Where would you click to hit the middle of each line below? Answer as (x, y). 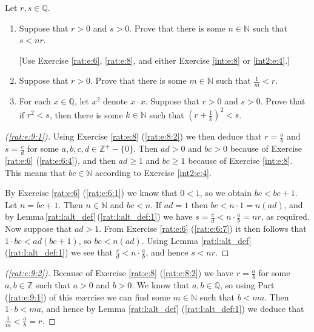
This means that (35, 172)
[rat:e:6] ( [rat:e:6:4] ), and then (60, 160)
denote (115, 101)
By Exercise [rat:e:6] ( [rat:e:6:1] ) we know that (91, 193)
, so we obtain (226, 193)
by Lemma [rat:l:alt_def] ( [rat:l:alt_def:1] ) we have (99, 216)
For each (35, 101)
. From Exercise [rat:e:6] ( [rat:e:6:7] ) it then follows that (203, 229)
